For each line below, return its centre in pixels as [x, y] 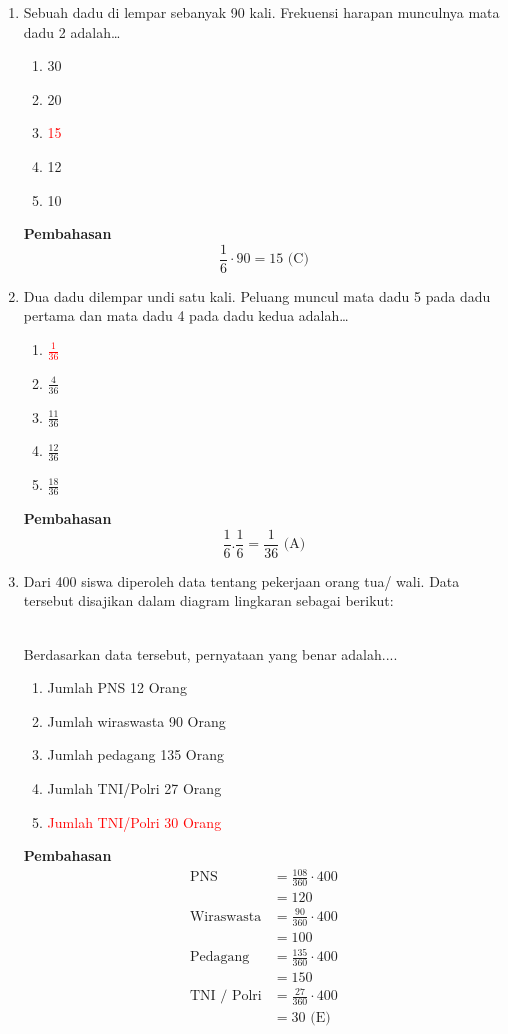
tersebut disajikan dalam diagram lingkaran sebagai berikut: [208, 600]
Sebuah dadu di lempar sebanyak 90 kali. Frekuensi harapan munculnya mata [261, 12]
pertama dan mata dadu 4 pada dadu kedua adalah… [186, 315]
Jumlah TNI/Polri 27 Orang [134, 787]
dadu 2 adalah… [72, 31]
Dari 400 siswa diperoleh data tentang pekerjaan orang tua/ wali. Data [241, 580]
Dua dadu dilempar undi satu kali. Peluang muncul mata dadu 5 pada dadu [257, 295]
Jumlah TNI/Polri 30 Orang [134, 821]
